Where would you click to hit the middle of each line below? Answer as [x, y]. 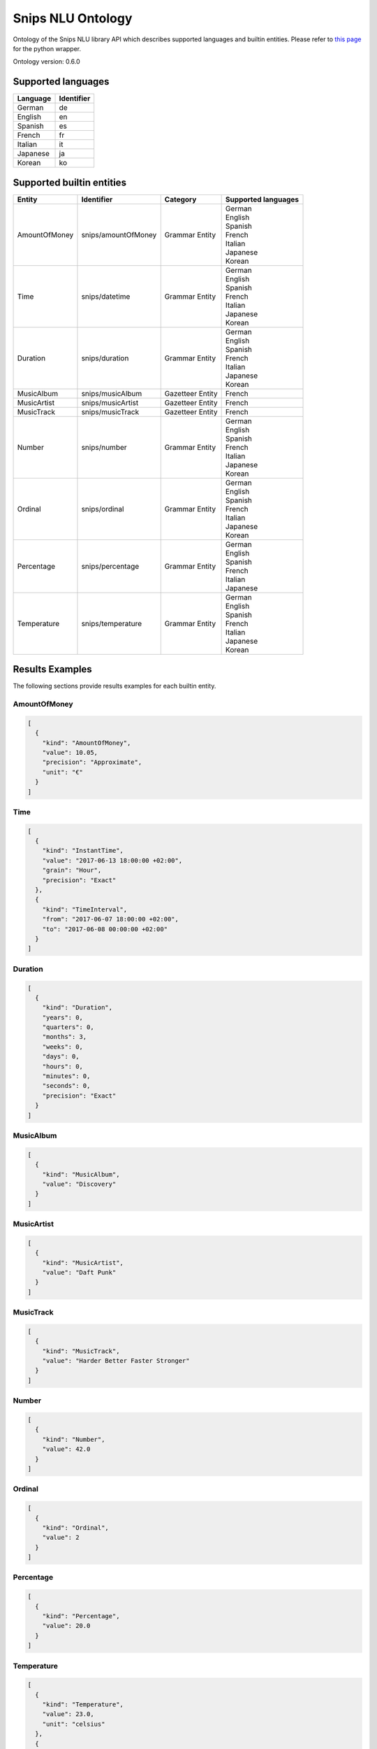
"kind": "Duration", [77, 1008]
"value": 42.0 [66, 1449]
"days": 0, [61, 1057]
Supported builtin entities [70, 182]
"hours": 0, [63, 1066]
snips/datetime [106, 296]
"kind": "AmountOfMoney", [87, 743]
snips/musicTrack [110, 411]
